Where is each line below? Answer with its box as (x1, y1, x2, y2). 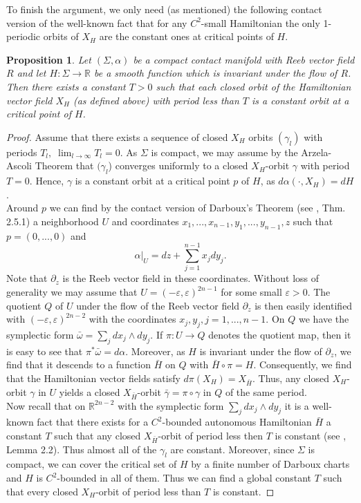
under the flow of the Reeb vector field (76, 298, 240, 312)
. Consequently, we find (253, 357, 352, 372)
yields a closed (59, 384, 120, 399)
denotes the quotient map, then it (208, 328, 351, 342)
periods (6, 144, 37, 159)
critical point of (6, 106, 71, 121)
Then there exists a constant (6, 79, 126, 93)
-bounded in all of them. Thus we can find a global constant (57, 471, 311, 485)
